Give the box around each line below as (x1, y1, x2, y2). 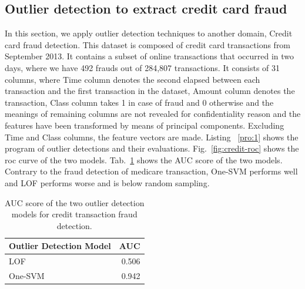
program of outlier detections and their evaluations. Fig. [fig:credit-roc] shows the (5, 142, 299, 154)
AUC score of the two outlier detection (5, 196, 145, 209)
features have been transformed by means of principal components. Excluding (5, 119, 284, 131)
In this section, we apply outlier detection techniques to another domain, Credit (5, 27, 293, 39)
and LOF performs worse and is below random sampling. (5, 176, 210, 189)
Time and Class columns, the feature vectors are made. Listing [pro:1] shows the (5, 130, 299, 143)
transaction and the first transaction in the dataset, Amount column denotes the (5, 85, 295, 97)
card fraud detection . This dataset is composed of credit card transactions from (5, 38, 291, 51)
